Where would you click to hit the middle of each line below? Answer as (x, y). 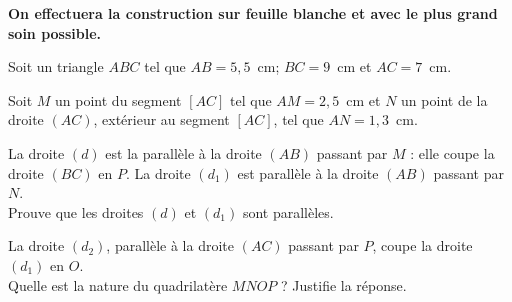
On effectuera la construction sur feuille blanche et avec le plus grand (253, 13)
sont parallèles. (288, 211)
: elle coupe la (452, 152)
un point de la (444, 99)
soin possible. (55, 32)
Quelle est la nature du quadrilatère (118, 284)
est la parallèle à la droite (183, 152)
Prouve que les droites (76, 211)
